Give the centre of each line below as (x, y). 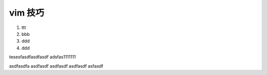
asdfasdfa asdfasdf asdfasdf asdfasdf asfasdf (56, 66)
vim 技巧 (27, 13)
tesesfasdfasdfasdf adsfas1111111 (43, 57)
